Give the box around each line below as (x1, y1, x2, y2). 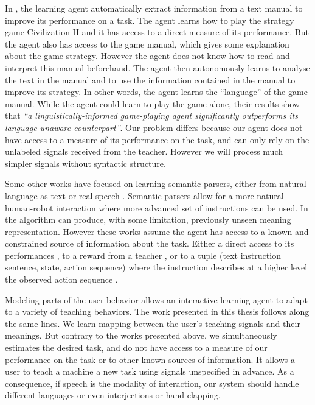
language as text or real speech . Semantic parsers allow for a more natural (5, 189, 284, 202)
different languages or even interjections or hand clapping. (5, 389, 221, 401)
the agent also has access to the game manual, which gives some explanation (5, 37, 289, 50)
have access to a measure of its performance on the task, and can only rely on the (5, 133, 310, 146)
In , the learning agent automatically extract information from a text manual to (5, 2, 303, 14)
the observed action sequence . (5, 273, 118, 286)
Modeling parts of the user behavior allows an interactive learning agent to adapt (5, 293, 308, 306)
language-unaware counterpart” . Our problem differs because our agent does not (5, 121, 303, 133)
